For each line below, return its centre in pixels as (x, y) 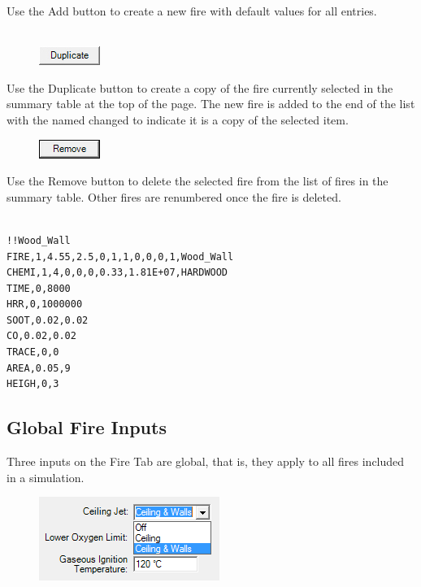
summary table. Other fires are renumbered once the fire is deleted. (174, 196)
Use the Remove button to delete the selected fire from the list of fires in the (197, 181)
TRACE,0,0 (33, 352)
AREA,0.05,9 (39, 368)
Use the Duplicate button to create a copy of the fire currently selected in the (200, 87)
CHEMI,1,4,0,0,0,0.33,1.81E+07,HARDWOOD (117, 273)
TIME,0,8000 (39, 288)
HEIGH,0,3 (33, 384)
